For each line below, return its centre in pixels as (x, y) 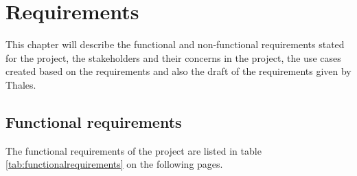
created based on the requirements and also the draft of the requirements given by (178, 71)
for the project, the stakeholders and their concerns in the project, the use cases (173, 57)
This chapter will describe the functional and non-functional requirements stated (175, 44)
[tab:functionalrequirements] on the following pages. (114, 164)
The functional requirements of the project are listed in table (134, 150)
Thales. (21, 84)
